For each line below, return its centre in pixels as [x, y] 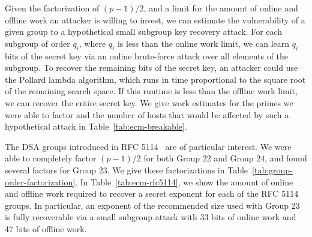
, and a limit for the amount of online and [221, 8]
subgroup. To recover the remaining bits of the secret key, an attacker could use [151, 67]
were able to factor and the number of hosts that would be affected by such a [147, 114]
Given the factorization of [52, 8]
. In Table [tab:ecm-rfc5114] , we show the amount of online [184, 181]
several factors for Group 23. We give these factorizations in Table [127, 169]
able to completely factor [51, 158]
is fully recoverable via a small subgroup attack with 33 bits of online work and [151, 217]
